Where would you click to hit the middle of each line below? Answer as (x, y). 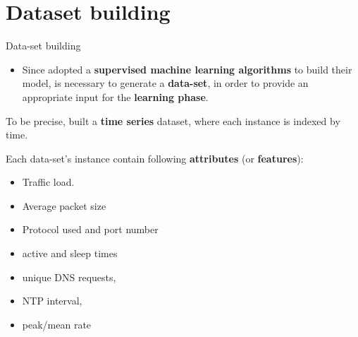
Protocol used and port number (90, 229)
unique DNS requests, (69, 277)
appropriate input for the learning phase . (115, 96)
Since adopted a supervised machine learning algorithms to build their (187, 69)
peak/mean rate (57, 324)
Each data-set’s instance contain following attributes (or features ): (155, 158)
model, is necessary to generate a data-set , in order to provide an (165, 83)
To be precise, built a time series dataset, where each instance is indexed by (173, 120)
